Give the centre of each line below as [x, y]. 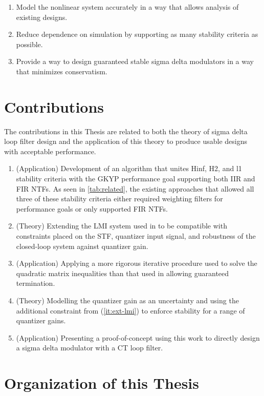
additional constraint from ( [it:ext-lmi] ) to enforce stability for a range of [130, 310]
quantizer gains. [41, 320]
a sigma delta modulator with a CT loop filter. [90, 348]
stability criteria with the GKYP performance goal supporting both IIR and [136, 179]
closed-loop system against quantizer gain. [82, 246]
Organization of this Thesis [102, 383]
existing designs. [42, 17]
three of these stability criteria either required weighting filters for [119, 199]
